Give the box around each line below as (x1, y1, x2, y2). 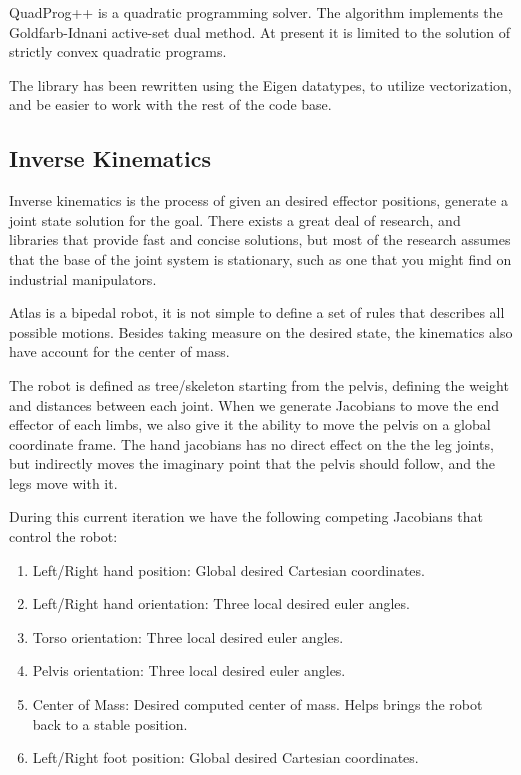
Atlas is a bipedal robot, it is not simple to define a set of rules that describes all (9, 302, 505, 323)
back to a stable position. (32, 713, 188, 734)
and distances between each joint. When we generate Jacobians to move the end (9, 394, 500, 415)
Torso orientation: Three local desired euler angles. (32, 626, 344, 647)
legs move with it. (9, 472, 118, 493)
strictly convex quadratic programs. (9, 41, 227, 62)
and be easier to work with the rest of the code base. (9, 94, 332, 115)
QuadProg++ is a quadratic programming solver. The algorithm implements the (9, 2, 503, 22)
